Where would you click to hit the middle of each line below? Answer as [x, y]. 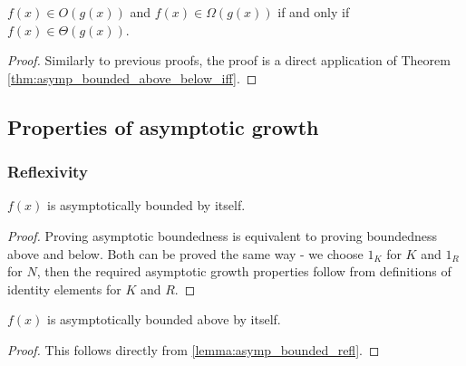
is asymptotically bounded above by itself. [164, 319]
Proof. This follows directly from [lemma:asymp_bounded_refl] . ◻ [194, 349]
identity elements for [64, 289]
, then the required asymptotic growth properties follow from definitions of [244, 271]
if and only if [314, 12]
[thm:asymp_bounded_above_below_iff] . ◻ [132, 77]
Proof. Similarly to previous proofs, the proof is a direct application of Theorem [229, 60]
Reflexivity [48, 172]
